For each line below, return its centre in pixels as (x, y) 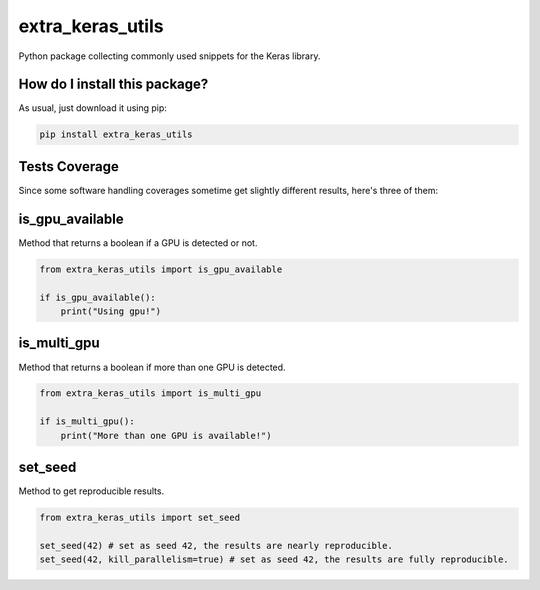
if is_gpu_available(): (98, 297)
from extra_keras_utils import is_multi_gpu (150, 393)
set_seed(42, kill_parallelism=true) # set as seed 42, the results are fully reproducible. (274, 559)
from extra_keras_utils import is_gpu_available (161, 269)
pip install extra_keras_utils (116, 134)
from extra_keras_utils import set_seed (139, 518)
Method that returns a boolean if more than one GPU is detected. (152, 367)
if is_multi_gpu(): (87, 421)
